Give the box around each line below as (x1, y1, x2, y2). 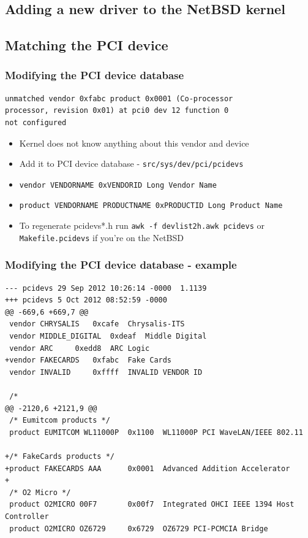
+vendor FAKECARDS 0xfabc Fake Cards (5, 356, 172, 365)
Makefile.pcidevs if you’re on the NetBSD (19, 231, 184, 244)
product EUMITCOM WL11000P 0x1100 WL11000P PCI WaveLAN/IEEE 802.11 (9, 428, 303, 437)
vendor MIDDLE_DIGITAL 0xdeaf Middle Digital (9, 332, 207, 341)
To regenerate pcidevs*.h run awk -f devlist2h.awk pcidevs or (19, 219, 265, 232)
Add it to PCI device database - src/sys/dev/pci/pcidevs (19, 157, 244, 170)
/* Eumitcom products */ (9, 416, 110, 425)
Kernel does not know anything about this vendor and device (19, 136, 249, 149)
